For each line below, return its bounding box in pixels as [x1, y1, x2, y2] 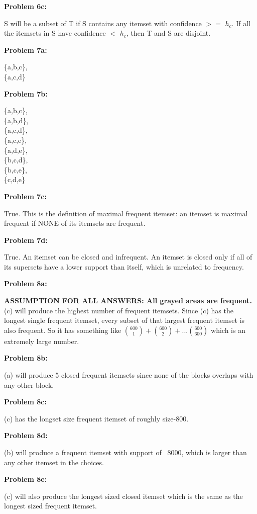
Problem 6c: [4, 1, 47, 11]
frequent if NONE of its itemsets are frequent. [4, 218, 146, 228]
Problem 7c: [4, 191, 47, 201]
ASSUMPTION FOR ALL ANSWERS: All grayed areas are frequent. [4, 295, 252, 306]
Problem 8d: [4, 430, 48, 441]
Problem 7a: [4, 44, 47, 55]
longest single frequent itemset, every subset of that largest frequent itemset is [4, 315, 245, 325]
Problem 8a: [4, 278, 47, 289]
